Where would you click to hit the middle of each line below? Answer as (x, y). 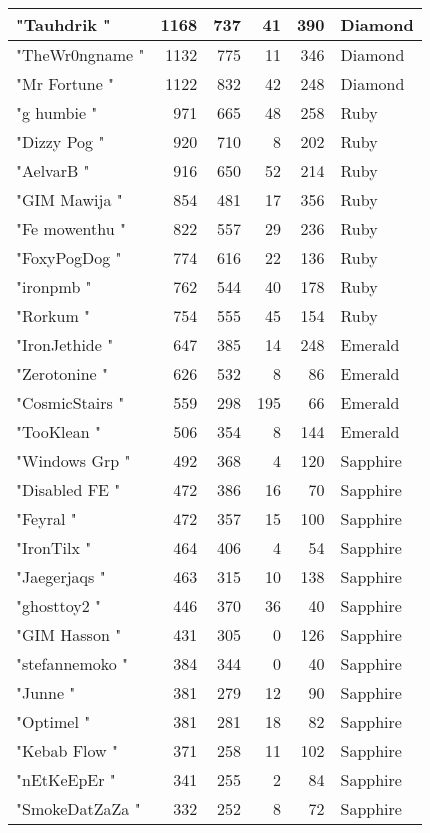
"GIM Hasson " (69, 634)
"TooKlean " (58, 431)
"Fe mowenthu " (71, 228)
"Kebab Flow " (67, 750)
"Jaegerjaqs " (61, 576)
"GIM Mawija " (69, 199)
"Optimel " (53, 721)
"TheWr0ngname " (80, 54)
